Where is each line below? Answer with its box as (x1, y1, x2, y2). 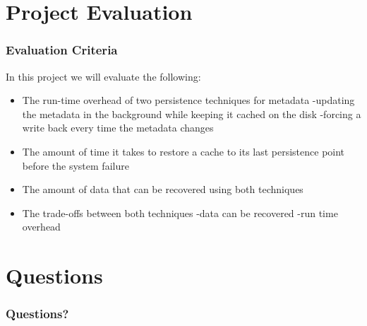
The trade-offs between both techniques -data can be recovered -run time (22, 205, 338, 220)
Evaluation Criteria (6, 41, 118, 59)
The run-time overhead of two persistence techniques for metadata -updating (22, 93, 355, 107)
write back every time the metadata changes (22, 120, 214, 135)
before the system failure (22, 158, 129, 173)
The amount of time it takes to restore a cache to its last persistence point (22, 144, 345, 158)
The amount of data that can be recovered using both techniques (22, 182, 303, 197)
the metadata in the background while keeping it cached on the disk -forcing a (22, 106, 361, 121)
